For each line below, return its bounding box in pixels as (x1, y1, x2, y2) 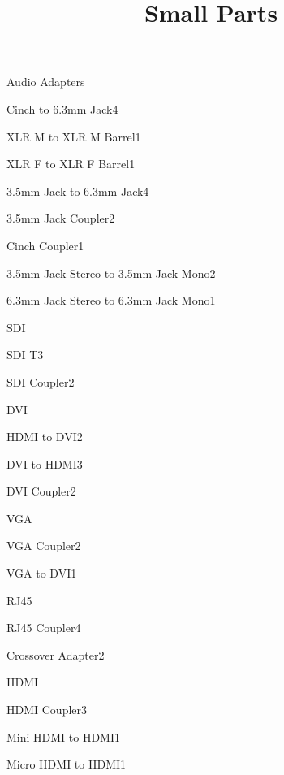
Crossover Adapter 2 (6, 646, 105, 663)
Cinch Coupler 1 (6, 236, 84, 253)
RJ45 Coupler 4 (6, 619, 81, 636)
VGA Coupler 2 (6, 537, 81, 554)
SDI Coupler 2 (6, 373, 75, 390)
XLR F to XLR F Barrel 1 (6, 155, 136, 172)
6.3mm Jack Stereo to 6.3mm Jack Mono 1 (6, 292, 216, 309)
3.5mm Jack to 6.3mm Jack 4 (6, 182, 149, 199)
